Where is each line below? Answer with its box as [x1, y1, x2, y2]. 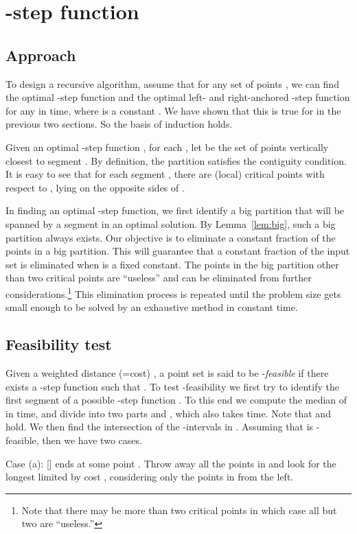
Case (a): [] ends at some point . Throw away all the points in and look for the [5, 456, 336, 470]
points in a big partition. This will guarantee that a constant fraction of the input [5, 244, 350, 258]
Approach [5, 44, 76, 65]
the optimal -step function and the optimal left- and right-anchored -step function [5, 90, 350, 104]
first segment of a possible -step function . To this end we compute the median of [5, 393, 347, 407]
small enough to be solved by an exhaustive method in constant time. [5, 300, 298, 314]
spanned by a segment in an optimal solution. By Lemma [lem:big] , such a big [5, 216, 336, 231]
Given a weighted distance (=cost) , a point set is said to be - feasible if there [5, 365, 329, 380]
